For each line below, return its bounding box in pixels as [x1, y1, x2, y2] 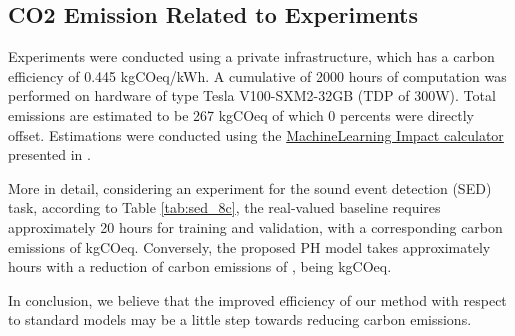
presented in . [8, 144, 91, 165]
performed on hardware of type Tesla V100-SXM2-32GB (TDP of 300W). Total [8, 85, 496, 106]
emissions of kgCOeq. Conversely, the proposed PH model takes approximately [8, 236, 491, 257]
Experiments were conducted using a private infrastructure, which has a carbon [8, 46, 495, 67]
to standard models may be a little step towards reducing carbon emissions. [8, 309, 472, 330]
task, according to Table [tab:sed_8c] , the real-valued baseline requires [8, 197, 441, 218]
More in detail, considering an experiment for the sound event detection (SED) [8, 177, 492, 198]
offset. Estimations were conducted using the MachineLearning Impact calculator [8, 124, 504, 145]
